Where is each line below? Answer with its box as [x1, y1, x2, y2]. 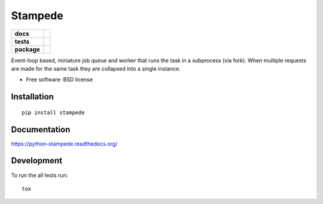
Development [11, 156, 63, 166]
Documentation [11, 124, 71, 135]
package [14, 45, 40, 53]
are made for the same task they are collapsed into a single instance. [11, 65, 181, 72]
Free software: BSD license [26, 76, 93, 83]
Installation [11, 92, 54, 102]
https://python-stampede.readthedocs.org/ [11, 140, 118, 147]
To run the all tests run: [11, 171, 68, 179]
